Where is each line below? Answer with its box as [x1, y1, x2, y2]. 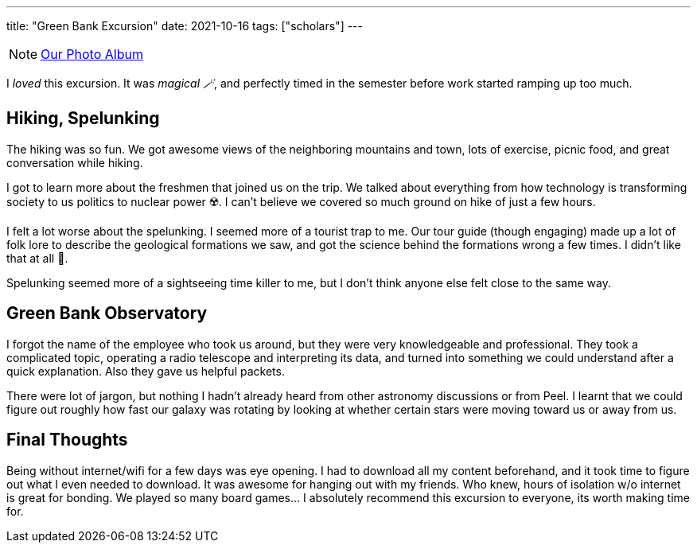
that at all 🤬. [6, 251, 68, 265]
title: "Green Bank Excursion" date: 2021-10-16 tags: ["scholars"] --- [6, 19, 363, 33]
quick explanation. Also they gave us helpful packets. [6, 364, 285, 378]
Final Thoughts [6, 430, 128, 450]
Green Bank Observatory [6, 303, 208, 324]
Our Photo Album [41, 46, 143, 62]
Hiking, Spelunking [6, 108, 160, 129]
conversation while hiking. [6, 155, 143, 169]
